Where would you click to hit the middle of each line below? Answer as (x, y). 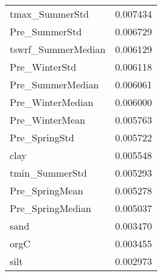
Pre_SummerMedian (55, 84)
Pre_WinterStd (43, 67)
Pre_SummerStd (46, 31)
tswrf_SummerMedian (58, 49)
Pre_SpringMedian (51, 208)
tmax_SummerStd (49, 14)
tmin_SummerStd (48, 173)
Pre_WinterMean (48, 120)
